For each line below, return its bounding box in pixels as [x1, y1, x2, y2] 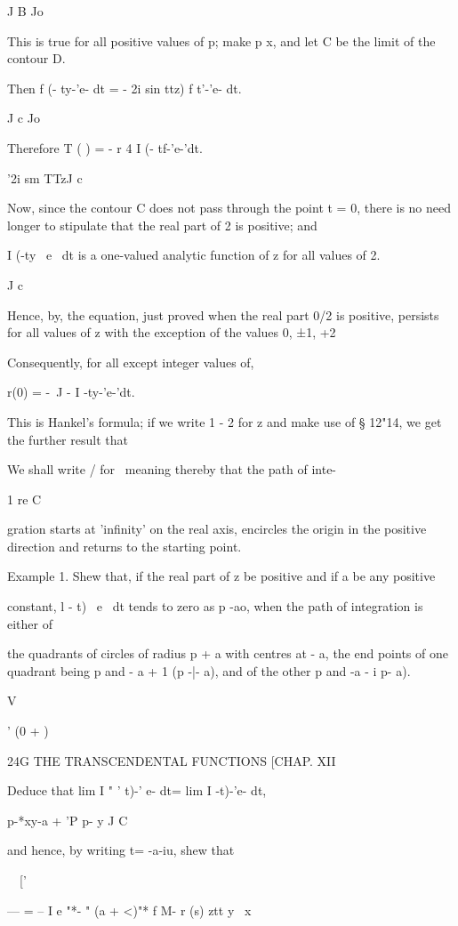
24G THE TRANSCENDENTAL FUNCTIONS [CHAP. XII [7, 751, 336, 769]
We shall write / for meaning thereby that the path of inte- [7, 460, 337, 479]
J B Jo [7, 2, 44, 20]
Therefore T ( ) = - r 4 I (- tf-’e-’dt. [7, 138, 203, 157]
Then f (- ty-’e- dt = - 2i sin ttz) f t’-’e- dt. [7, 78, 242, 97]
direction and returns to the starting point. [7, 536, 242, 555]
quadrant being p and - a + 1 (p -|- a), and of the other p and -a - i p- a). [7, 661, 411, 680]
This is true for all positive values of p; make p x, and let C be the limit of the [7, 31, 436, 50]
